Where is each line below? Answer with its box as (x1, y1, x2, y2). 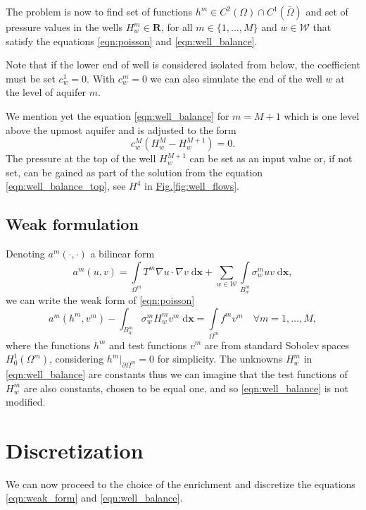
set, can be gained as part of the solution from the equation (6, 164, 263, 179)
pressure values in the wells (6, 20, 123, 34)
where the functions (6, 337, 91, 352)
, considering (49, 351, 104, 366)
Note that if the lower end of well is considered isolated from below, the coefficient (6, 57, 360, 72)
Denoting (6, 246, 45, 261)
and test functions (109, 337, 187, 352)
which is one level (284, 108, 360, 123)
